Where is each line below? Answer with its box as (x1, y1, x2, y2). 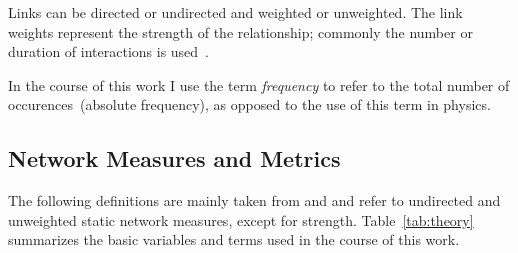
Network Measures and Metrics (8, 143, 341, 174)
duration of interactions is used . (8, 41, 210, 62)
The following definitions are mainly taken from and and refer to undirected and (8, 190, 501, 211)
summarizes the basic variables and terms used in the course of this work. (8, 229, 460, 250)
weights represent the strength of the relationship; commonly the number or (8, 21, 473, 42)
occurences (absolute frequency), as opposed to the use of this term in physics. (8, 94, 491, 115)
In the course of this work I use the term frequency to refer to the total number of (8, 74, 510, 95)
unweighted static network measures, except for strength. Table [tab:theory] (8, 209, 474, 230)
